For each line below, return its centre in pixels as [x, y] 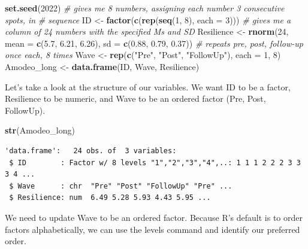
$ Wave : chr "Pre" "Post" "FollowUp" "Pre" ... [121, 186]
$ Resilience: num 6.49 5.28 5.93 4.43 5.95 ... [110, 198]
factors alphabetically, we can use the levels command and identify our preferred [153, 229]
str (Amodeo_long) [40, 130]
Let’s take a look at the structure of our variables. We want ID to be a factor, [148, 86]
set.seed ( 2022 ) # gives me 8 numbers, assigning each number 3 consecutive [145, 8]
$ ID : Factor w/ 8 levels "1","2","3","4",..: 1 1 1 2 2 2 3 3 [155, 163]
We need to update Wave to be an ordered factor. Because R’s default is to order [154, 217]
